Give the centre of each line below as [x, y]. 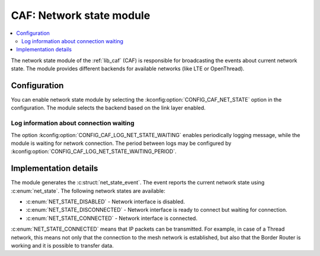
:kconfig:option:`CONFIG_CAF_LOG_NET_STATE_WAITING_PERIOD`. [94, 151]
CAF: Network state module [81, 15]
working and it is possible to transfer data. [62, 245]
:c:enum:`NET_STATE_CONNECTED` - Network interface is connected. [112, 218]
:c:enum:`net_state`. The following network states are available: [88, 191]
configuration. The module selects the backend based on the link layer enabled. [108, 108]
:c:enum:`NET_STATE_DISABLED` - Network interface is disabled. [105, 202]
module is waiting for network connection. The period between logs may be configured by [121, 143]
